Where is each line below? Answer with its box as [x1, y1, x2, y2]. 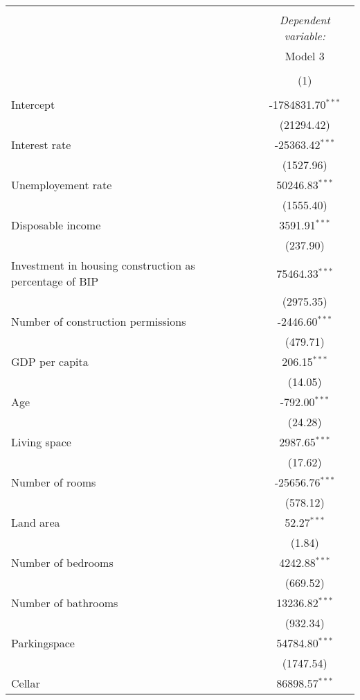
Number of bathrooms [11, 595, 118, 611]
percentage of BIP [11, 273, 99, 289]
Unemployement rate [11, 177, 112, 193]
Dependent [279, 12, 330, 28]
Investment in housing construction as [11, 257, 195, 273]
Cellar [11, 675, 40, 691]
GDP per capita [11, 353, 89, 369]
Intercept [11, 96, 55, 112]
